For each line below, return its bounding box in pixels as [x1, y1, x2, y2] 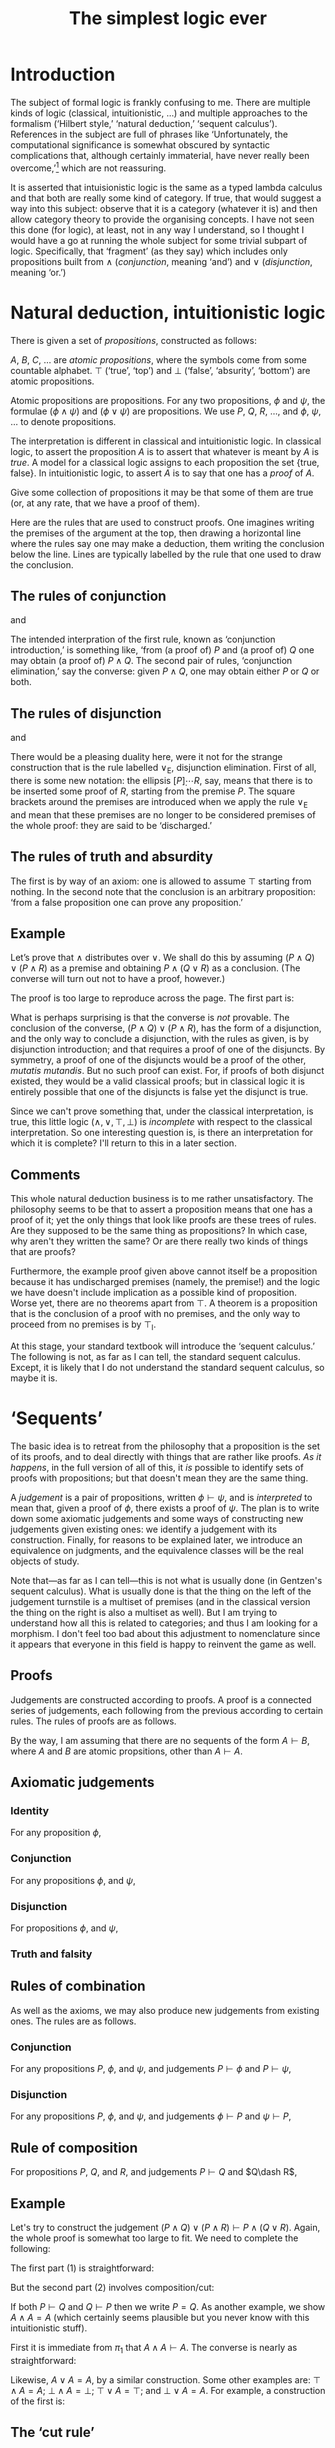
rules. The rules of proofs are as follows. [10, 1715, 177, 1727]
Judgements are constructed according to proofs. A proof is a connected [10, 1693, 312, 1706]
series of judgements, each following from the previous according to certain [10, 1704, 324, 1716]
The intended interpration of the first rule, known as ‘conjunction [10, 633, 276, 646]
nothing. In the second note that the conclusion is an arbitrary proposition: [10, 885, 317, 897]
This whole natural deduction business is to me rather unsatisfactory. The [10, 1193, 314, 1205]
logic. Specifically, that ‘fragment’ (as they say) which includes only [10, 245, 288, 257]
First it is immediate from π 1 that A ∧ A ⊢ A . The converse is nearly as [10, 2341, 298, 2356]
